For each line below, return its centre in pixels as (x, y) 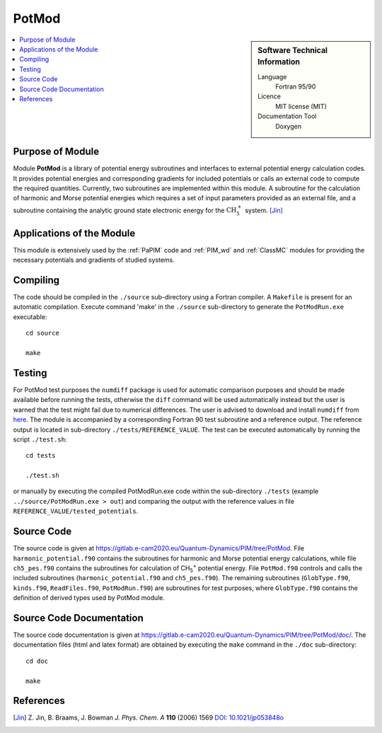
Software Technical (293, 50)
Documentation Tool (287, 116)
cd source (42, 333)
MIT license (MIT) (301, 106)
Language (272, 76)
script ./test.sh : (40, 439)
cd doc (37, 661)
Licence (269, 96)
